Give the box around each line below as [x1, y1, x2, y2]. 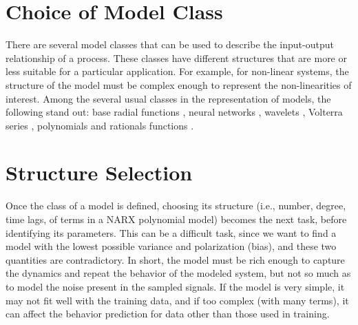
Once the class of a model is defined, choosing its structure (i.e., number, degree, [6, 198, 346, 213]
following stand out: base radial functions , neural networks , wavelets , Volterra [6, 105, 343, 119]
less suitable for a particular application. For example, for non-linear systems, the [6, 64, 349, 78]
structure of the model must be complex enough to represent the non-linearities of [6, 77, 352, 92]
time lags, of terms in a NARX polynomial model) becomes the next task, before [6, 212, 347, 226]
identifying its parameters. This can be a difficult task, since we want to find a [6, 225, 337, 240]
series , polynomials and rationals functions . [6, 118, 194, 132]
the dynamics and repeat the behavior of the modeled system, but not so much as [6, 266, 351, 280]
